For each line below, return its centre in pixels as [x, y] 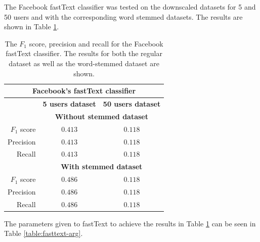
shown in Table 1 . [32, 27]
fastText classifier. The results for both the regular [84, 53]
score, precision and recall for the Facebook [96, 43]
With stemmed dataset [102, 166]
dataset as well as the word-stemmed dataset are [84, 63]
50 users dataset [132, 104]
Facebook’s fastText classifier [84, 91]
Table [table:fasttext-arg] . [44, 233]
